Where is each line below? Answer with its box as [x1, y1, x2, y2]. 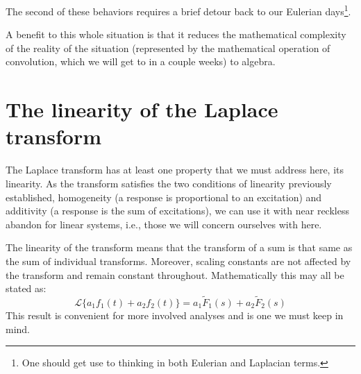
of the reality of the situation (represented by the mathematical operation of [6, 40, 330, 55]
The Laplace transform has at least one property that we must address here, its [6, 162, 344, 177]
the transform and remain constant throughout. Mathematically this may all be [6, 267, 344, 282]
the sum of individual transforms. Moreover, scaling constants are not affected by [6, 253, 351, 268]
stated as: [6, 281, 47, 296]
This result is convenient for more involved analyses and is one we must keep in [6, 307, 344, 322]
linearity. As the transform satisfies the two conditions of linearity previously [6, 176, 332, 190]
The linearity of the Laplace [6, 95, 278, 124]
